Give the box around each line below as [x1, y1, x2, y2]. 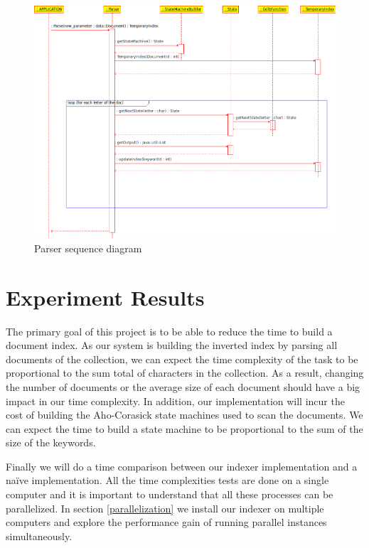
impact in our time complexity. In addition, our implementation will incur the [6, 393, 345, 408]
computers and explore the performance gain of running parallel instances [6, 515, 327, 530]
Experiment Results [6, 282, 205, 311]
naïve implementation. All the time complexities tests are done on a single [6, 473, 329, 488]
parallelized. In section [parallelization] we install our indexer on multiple [6, 500, 324, 515]
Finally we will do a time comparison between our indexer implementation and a [6, 458, 358, 473]
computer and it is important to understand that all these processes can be [6, 487, 333, 502]
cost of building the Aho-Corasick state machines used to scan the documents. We [6, 407, 363, 422]
